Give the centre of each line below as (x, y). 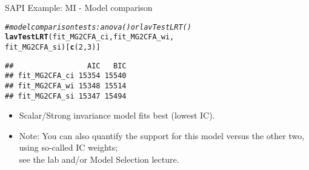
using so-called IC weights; (68, 147)
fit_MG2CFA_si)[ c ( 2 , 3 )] (53, 47)
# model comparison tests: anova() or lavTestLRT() (98, 27)
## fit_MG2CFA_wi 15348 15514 (66, 86)
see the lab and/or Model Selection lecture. (99, 159)
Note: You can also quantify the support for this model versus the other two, (162, 135)
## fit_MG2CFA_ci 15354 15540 (66, 76)
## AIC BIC (66, 66)
